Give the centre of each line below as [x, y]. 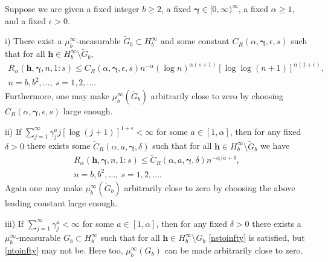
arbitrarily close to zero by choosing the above [210, 188]
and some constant [195, 41]
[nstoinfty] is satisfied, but [257, 237]
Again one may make [44, 188]
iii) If [14, 223]
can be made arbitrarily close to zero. [234, 250]
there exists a [277, 223]
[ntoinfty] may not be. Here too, [64, 250]
